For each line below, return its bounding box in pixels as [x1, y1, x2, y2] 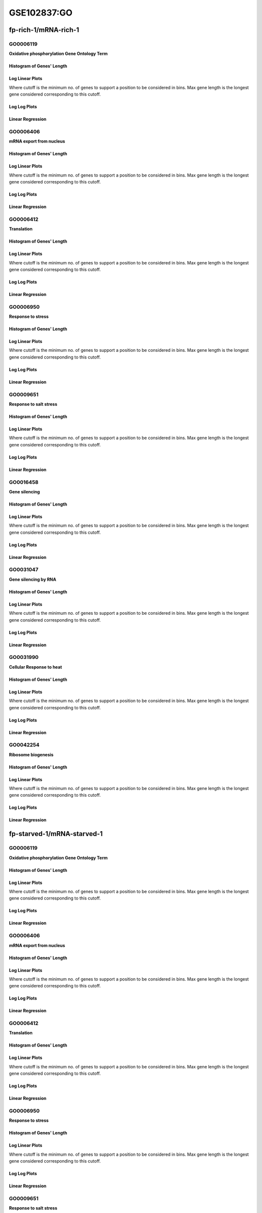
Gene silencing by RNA [9, 576, 57, 582]
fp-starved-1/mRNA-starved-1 [9, 830, 103, 838]
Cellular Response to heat [9, 664, 63, 670]
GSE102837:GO [9, 7, 73, 18]
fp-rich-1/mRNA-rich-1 [9, 26, 80, 34]
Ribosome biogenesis [9, 752, 54, 757]
